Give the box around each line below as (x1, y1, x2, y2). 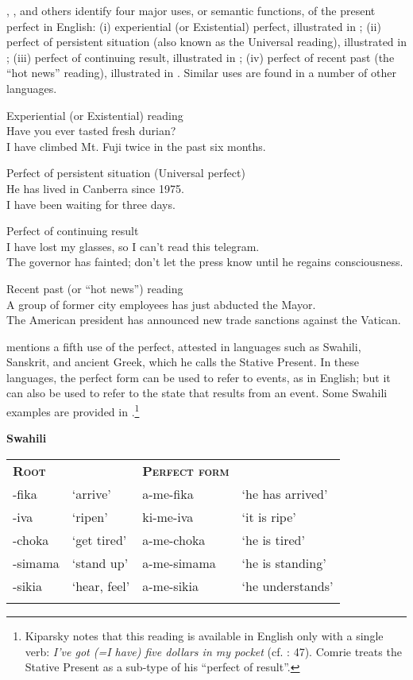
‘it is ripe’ (241, 507, 296, 526)
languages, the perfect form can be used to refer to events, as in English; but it (6, 369, 391, 385)
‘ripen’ (71, 507, 108, 526)
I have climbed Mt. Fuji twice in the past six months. (6, 137, 266, 154)
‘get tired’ (71, 530, 127, 549)
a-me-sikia (142, 576, 199, 595)
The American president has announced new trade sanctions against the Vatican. (6, 311, 401, 328)
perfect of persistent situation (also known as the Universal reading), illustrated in (6, 33, 407, 50)
